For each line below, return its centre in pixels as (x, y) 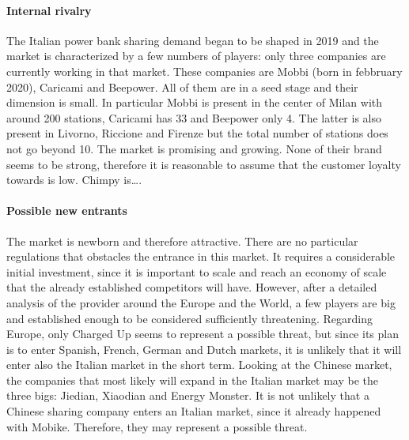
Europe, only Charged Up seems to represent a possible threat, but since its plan (203, 334)
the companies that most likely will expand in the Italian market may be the (192, 380)
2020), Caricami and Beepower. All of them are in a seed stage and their (182, 86)
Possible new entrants (67, 211)
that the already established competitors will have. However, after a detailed (192, 287)
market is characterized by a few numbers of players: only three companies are (196, 56)
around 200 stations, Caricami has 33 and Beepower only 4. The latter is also (194, 117)
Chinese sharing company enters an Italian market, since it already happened (194, 411)
